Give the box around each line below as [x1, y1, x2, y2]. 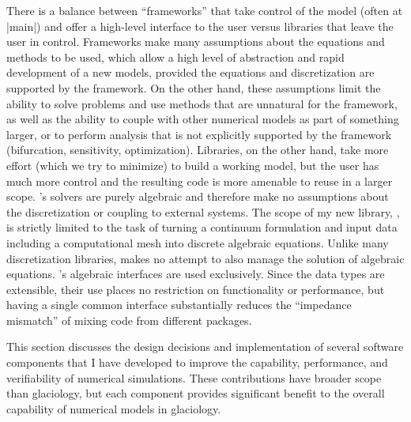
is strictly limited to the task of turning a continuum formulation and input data [6, 219, 398, 235]
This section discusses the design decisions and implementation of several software [6, 338, 404, 355]
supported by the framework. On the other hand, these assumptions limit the [6, 79, 381, 96]
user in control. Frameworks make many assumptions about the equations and [6, 33, 385, 50]
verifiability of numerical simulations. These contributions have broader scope [6, 369, 382, 386]
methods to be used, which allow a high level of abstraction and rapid [6, 48, 345, 65]
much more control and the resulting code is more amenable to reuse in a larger [6, 172, 393, 189]
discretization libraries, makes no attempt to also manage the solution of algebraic [6, 250, 405, 266]
